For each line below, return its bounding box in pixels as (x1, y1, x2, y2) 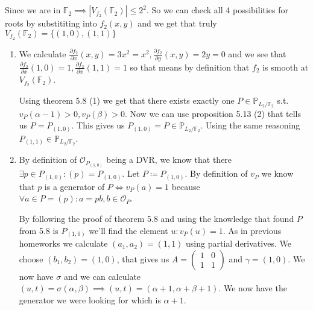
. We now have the (218, 282, 287, 294)
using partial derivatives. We (186, 237, 291, 250)
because (171, 180, 200, 192)
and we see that (228, 47, 286, 60)
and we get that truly (138, 17, 217, 30)
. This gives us (71, 119, 125, 131)
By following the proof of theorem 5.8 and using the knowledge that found (19, 212, 294, 225)
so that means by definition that (130, 60, 250, 73)
